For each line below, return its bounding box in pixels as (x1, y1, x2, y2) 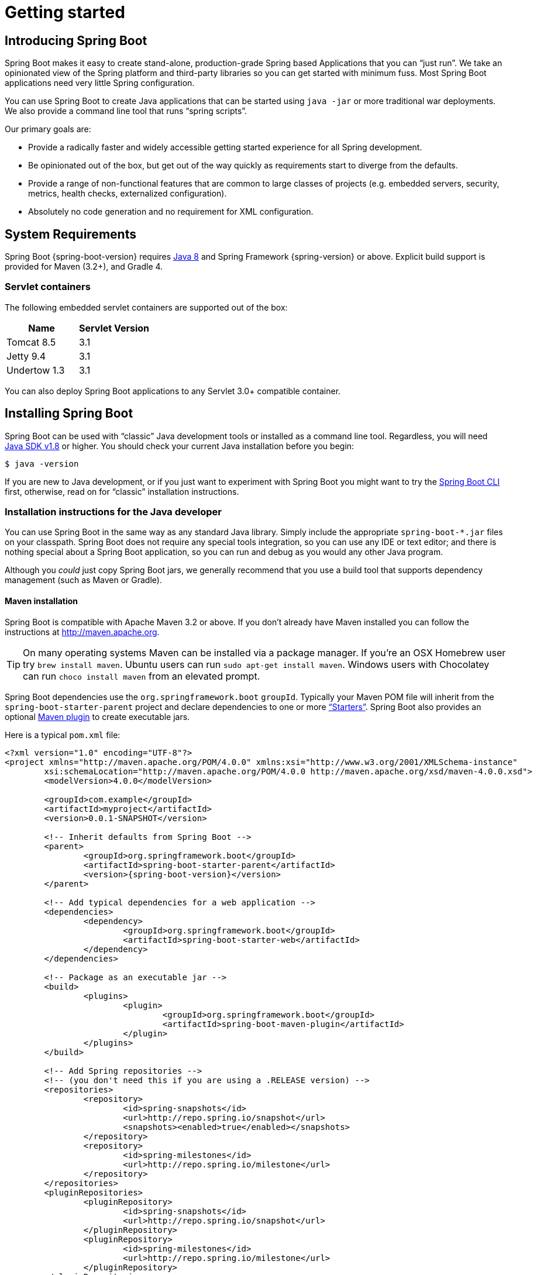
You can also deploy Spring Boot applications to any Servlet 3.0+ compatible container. (5, 385, 341, 396)
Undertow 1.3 (6, 364, 65, 376)
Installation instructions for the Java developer (5, 505, 222, 518)
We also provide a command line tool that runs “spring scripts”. (5, 106, 247, 116)
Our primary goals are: (5, 124, 91, 135)
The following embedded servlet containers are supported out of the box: (5, 302, 288, 312)
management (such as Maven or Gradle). (5, 575, 162, 585)
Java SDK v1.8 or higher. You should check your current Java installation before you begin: (5, 440, 354, 451)
